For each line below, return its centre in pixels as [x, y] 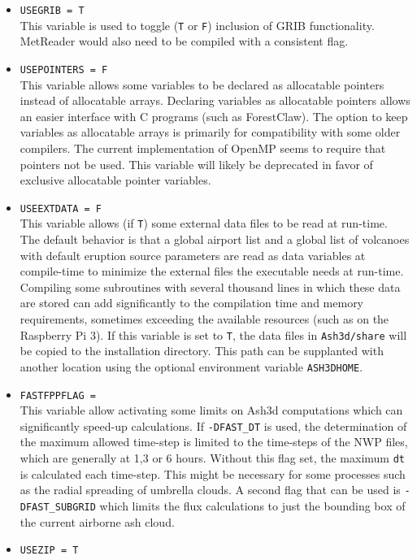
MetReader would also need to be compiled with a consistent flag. [184, 41]
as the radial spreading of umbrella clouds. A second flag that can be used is [210, 490]
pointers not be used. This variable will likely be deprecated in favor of [196, 164]
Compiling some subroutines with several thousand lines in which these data [210, 287]
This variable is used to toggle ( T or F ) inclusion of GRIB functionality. [197, 25]
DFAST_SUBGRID [58, 507]
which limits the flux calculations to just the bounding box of [252, 505]
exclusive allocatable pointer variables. [115, 180]
